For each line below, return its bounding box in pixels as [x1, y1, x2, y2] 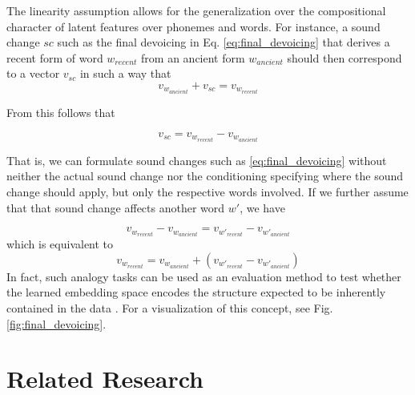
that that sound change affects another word [6, 199, 225, 216]
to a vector [6, 65, 60, 82]
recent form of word [6, 49, 103, 66]
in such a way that [79, 65, 171, 82]
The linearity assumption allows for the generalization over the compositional [6, 2, 386, 18]
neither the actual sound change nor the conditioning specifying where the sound [6, 167, 404, 184]
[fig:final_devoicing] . [6, 315, 107, 332]
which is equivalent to [6, 236, 114, 252]
